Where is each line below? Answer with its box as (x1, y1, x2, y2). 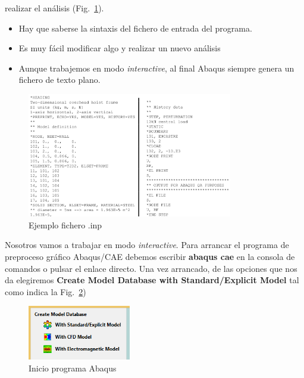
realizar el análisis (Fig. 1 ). (5, 2, 104, 14)
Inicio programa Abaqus (29, 361, 117, 374)
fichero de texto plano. (18, 73, 101, 86)
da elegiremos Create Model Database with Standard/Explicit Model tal (5, 274, 299, 286)
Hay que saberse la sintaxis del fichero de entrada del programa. (18, 21, 252, 34)
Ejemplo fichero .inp (29, 218, 102, 231)
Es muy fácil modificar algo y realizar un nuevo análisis (18, 42, 221, 54)
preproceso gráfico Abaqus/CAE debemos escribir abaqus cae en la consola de (5, 250, 295, 262)
